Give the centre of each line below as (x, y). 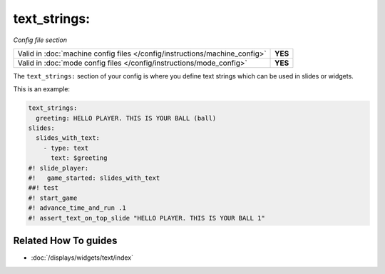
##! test (43, 188)
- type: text (66, 148)
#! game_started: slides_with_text (94, 178)
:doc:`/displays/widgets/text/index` (82, 258)
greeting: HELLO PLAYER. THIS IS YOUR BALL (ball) (126, 118)
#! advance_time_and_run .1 (77, 208)
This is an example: (42, 89)
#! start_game (53, 198)
